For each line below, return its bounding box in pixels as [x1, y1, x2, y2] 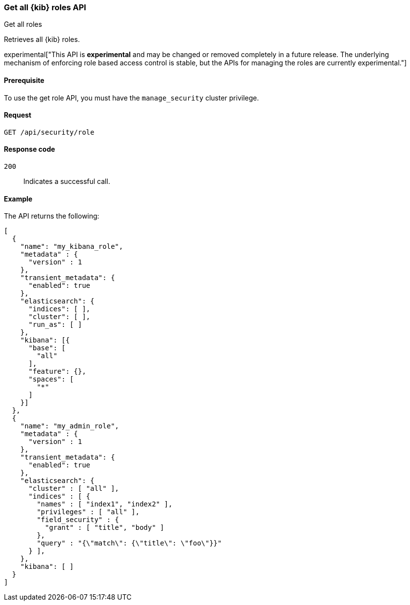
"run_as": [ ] [28, 321, 82, 329]
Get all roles [4, 20, 42, 29]
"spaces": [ [28, 375, 74, 383]
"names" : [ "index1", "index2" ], [37, 500, 173, 508]
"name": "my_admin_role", [20, 422, 119, 430]
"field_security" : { [37, 516, 119, 524]
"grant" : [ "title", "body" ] [45, 524, 164, 532]
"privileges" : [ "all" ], [37, 508, 140, 516]
